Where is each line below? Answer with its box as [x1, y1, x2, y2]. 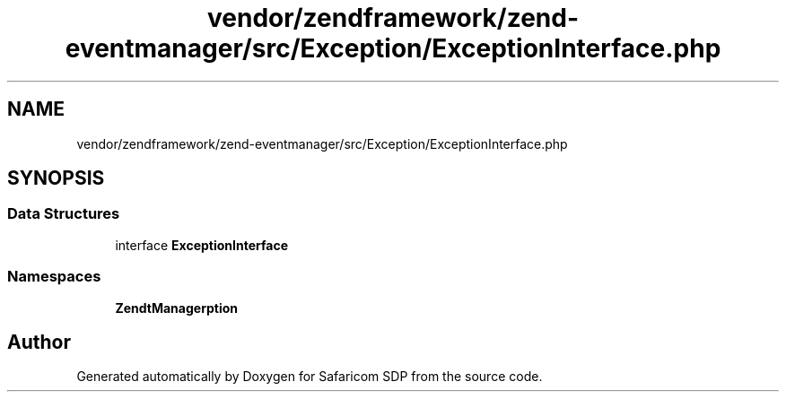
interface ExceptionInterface [115, 237, 289, 253]
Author [7, 330, 71, 353]
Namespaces [7, 267, 101, 286]
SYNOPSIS [7, 167, 105, 190]
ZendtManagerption [115, 299, 238, 316]
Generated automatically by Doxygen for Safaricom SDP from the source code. [76, 369, 543, 385]
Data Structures [7, 204, 120, 223]
